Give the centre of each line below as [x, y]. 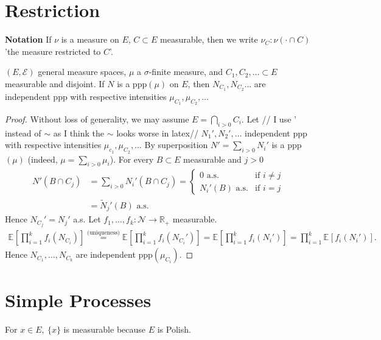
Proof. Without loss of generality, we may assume [97, 119]
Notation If [28, 39]
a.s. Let [87, 219]
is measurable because [105, 329]
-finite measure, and [186, 72]
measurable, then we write [209, 39]
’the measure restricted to [53, 51]
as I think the [79, 133]
